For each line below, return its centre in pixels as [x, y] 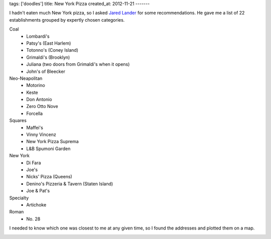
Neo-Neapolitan [26, 78]
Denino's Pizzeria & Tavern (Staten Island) [70, 184]
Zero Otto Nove [42, 106]
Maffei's [35, 128]
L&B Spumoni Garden [48, 149]
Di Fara [34, 163]
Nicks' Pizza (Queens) [49, 177]
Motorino [36, 85]
